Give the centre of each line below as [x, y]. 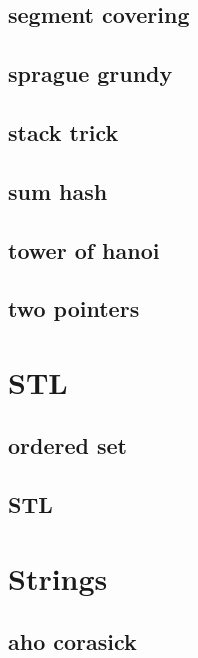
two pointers [74, 308]
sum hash [58, 190]
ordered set [67, 445]
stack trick [63, 131]
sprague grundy [90, 73]
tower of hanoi [84, 249]
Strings [58, 577]
